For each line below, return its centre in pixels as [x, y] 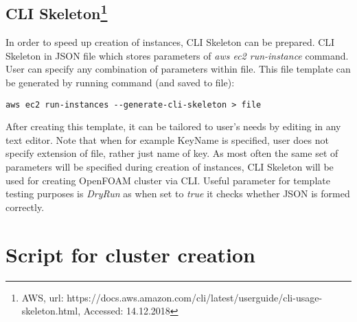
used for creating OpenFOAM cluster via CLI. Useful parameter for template [168, 180]
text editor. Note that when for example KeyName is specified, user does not [167, 139]
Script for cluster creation [131, 254]
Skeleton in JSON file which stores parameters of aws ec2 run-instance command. [177, 55]
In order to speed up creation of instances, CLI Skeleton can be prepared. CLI [170, 42]
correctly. [25, 207]
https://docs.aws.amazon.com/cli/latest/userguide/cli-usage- [195, 297]
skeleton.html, [51, 311]
